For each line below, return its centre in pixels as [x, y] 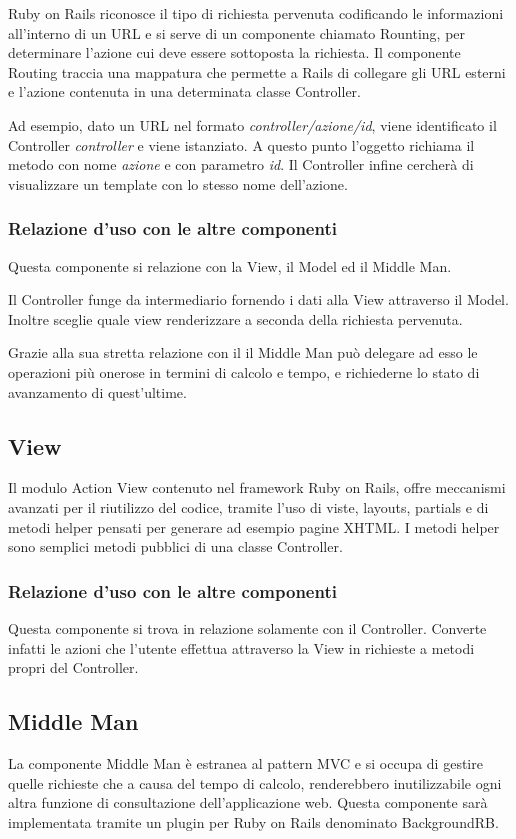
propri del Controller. [73, 667]
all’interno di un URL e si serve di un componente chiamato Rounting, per [237, 32]
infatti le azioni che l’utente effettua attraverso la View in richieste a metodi [241, 647]
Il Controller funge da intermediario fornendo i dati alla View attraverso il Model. [258, 299]
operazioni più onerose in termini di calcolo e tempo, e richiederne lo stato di [244, 371]
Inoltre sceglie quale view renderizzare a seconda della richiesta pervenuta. [235, 318]
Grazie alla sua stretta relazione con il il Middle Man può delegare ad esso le [243, 352]
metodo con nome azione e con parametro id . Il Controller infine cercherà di [241, 164]
